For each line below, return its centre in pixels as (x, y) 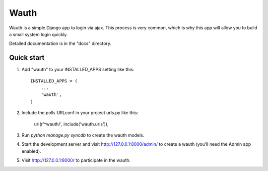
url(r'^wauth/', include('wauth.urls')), (71, 124)
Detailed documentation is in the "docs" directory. (60, 43)
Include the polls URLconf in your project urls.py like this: (80, 113)
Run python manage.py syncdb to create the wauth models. (83, 135)
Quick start (27, 58)
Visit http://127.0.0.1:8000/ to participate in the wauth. (76, 160)
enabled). (32, 151)
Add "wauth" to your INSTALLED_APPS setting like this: (78, 70)
